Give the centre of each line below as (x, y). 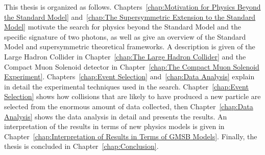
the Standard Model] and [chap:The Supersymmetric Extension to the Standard (130, 17)
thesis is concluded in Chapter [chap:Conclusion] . (81, 146)
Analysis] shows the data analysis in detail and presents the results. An (116, 116)
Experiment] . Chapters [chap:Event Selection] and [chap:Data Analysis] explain (129, 76)
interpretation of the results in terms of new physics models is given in (114, 126)
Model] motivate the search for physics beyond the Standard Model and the (123, 27)
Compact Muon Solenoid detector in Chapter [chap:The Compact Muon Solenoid (132, 66)
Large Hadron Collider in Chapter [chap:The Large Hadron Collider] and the (125, 56)
